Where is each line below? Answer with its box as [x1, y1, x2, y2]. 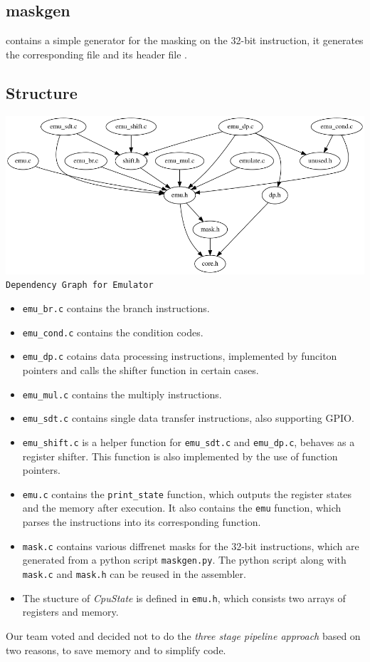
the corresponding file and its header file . [6, 46, 188, 61]
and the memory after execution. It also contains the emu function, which [22, 500, 342, 515]
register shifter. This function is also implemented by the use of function [22, 448, 338, 463]
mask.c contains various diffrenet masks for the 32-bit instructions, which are [22, 538, 359, 553]
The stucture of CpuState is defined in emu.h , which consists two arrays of [22, 590, 346, 605]
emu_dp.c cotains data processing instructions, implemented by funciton [22, 348, 337, 363]
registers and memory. [22, 604, 119, 619]
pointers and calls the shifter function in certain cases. [22, 363, 259, 378]
